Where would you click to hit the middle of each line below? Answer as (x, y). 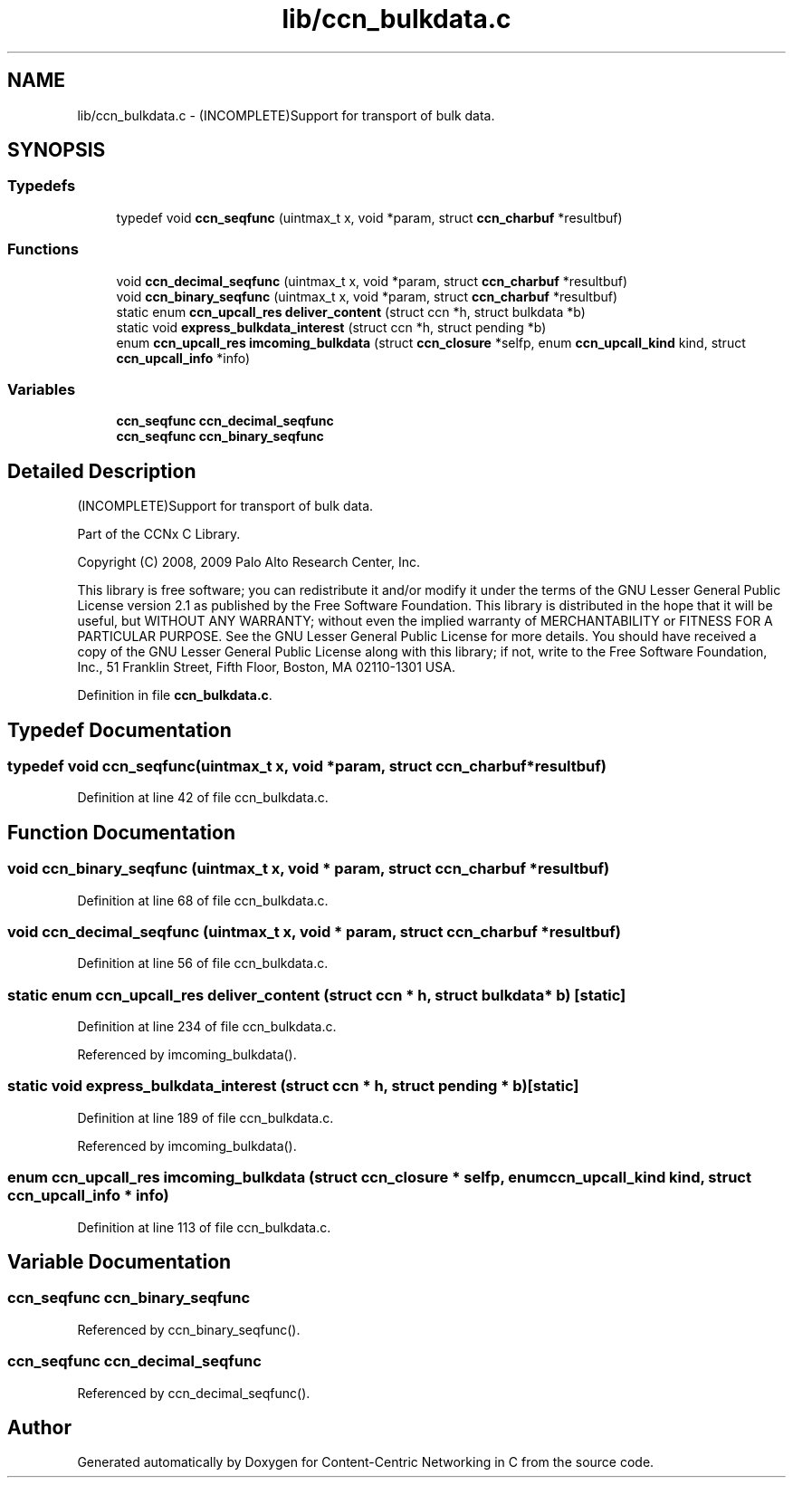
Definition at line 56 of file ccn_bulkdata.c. (203, 963)
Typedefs (42, 186)
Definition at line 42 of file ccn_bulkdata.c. (203, 798)
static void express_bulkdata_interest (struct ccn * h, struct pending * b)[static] (293, 1086)
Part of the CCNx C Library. (159, 534)
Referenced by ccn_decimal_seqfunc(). (194, 1393)
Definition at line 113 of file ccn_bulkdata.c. (204, 1227)
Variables (42, 389)
